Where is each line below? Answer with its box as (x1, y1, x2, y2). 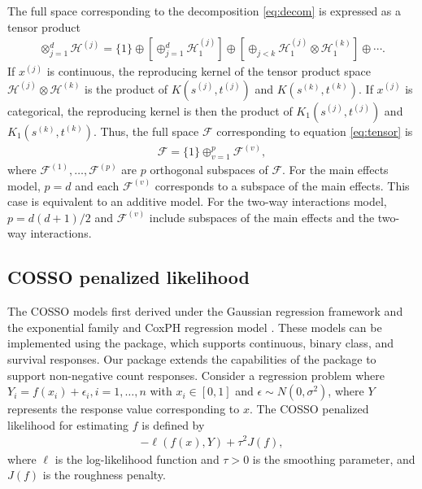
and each (75, 177, 120, 194)
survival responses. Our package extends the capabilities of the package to (7, 351, 376, 368)
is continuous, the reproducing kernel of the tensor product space (46, 63, 371, 80)
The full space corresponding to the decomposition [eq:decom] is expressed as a (7, 2, 402, 19)
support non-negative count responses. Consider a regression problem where (7, 366, 385, 383)
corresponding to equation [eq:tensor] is (216, 122, 413, 139)
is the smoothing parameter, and (252, 450, 415, 467)
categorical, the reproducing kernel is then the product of (7, 102, 293, 119)
